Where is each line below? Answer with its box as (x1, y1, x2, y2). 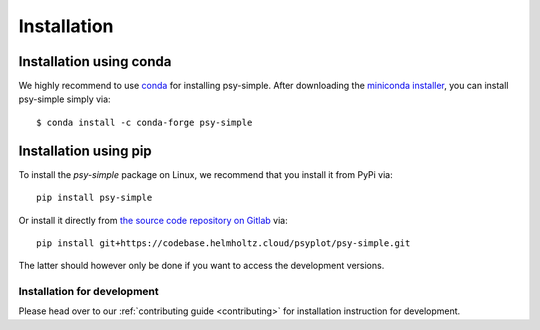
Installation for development (18, 285, 159, 299)
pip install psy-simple (36, 192, 153, 204)
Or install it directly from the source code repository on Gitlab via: (18, 214, 289, 226)
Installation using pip (18, 142, 152, 159)
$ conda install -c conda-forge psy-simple (36, 116, 253, 128)
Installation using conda (18, 53, 172, 70)
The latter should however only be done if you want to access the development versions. (18, 260, 385, 272)
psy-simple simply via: (18, 93, 111, 105)
